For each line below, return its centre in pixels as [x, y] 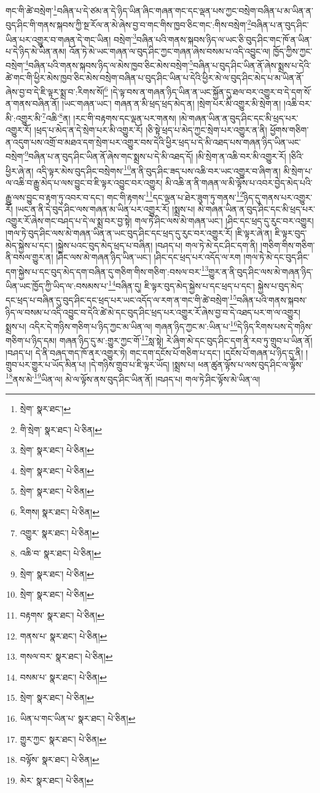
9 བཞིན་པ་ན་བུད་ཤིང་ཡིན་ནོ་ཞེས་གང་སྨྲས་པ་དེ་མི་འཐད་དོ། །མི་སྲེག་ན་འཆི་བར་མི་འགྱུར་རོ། [155, 155]
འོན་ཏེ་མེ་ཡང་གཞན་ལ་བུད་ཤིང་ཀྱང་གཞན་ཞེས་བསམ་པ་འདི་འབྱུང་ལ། [170, 51]
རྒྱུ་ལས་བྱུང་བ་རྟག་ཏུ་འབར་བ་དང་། [55, 197]
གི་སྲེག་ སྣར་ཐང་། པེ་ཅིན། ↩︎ [61, 429]
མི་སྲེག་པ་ [298, 170]
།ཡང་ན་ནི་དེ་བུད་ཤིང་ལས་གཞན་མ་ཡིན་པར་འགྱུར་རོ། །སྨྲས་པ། [105, 209]
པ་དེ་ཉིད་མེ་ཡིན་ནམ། [36, 51]
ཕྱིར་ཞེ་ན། [20, 170]
